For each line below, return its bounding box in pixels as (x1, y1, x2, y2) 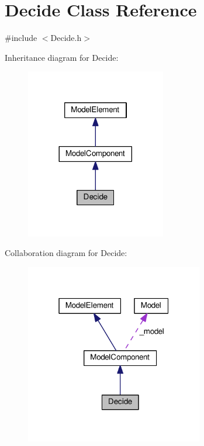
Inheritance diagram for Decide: (5, 51, 119, 63)
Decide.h (50, 32, 82, 44)
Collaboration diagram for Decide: (5, 247, 127, 259)
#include (5, 32, 37, 44)
